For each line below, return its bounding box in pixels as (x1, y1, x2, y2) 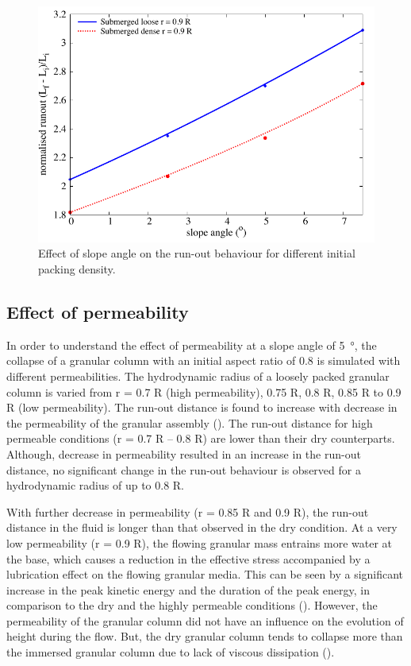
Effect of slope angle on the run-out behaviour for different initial (38, 245, 355, 261)
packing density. (38, 260, 116, 277)
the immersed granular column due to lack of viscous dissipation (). (6, 644, 335, 660)
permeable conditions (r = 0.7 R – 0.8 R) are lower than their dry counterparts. (6, 430, 395, 447)
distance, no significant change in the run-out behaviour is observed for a (6, 461, 361, 478)
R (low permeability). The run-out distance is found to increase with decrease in (6, 399, 398, 416)
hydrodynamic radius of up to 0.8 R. (6, 477, 184, 494)
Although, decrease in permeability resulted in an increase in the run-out (6, 445, 361, 462)
